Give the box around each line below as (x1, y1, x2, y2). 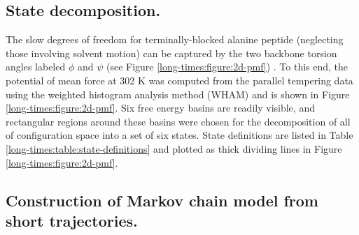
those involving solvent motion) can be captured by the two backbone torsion (6, 45, 337, 60)
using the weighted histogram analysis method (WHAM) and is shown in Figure (6, 86, 350, 101)
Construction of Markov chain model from (6, 189, 318, 211)
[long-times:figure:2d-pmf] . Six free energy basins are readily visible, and (6, 100, 315, 115)
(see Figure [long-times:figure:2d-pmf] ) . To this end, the (106, 59, 349, 74)
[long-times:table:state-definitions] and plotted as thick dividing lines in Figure (6, 141, 342, 156)
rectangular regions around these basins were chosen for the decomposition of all (6, 114, 351, 128)
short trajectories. (6, 209, 138, 231)
